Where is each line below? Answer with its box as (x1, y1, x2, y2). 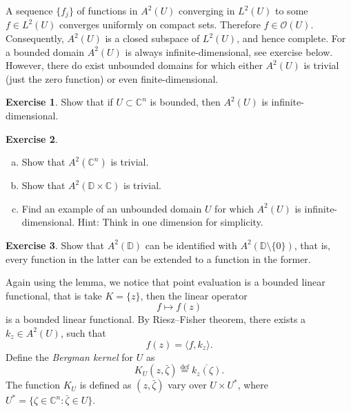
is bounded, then (150, 95, 221, 109)
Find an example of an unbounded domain (21, 201, 202, 215)
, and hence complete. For (237, 31, 346, 46)
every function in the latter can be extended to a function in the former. (6, 251, 311, 266)
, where (237, 377, 269, 392)
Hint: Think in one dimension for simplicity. (77, 215, 263, 229)
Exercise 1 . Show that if (6, 95, 113, 109)
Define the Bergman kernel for (6, 349, 134, 364)
